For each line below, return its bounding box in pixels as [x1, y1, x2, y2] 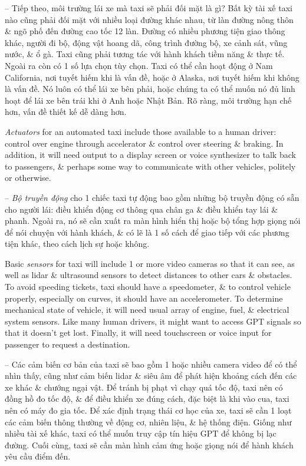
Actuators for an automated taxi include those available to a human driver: [5, 125, 277, 137]
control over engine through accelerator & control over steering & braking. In [5, 137, 284, 149]
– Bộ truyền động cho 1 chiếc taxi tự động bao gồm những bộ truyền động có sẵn [5, 191, 300, 203]
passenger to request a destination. [5, 338, 130, 351]
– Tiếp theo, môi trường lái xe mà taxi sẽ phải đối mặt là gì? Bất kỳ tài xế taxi [5, 2, 292, 14]
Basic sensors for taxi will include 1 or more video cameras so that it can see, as [5, 257, 295, 269]
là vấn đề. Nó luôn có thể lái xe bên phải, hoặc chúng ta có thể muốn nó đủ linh [5, 82, 295, 95]
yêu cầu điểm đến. [5, 450, 71, 462]
